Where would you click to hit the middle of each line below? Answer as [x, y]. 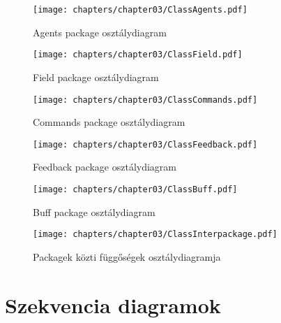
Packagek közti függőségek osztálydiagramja [127, 256]
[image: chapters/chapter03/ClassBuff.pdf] [135, 189]
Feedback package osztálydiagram [105, 167]
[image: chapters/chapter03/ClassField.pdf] [138, 55]
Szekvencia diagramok [113, 304]
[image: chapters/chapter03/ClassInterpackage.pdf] [155, 235]
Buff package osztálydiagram [94, 211]
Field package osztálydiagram [96, 77]
